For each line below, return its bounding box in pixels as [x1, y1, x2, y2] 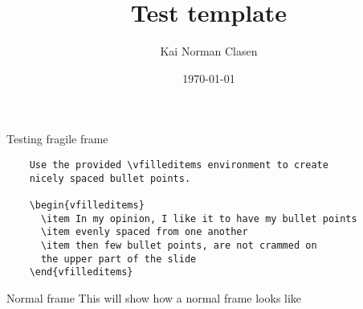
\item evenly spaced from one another [40, 226, 248, 238]
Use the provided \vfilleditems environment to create [29, 159, 328, 171]
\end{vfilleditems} [29, 266, 133, 278]
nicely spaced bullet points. [29, 172, 191, 184]
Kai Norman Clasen [160, 43, 258, 60]
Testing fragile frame [6, 130, 108, 147]
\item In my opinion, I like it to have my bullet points [40, 212, 357, 225]
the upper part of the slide [40, 253, 197, 265]
